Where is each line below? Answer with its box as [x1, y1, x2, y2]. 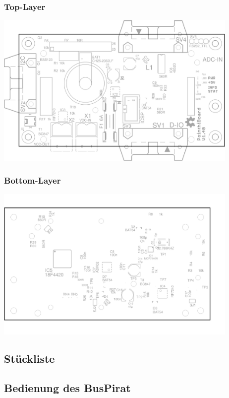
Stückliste [4, 351, 55, 366]
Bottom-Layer [4, 174, 61, 186]
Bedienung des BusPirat [4, 380, 131, 395]
